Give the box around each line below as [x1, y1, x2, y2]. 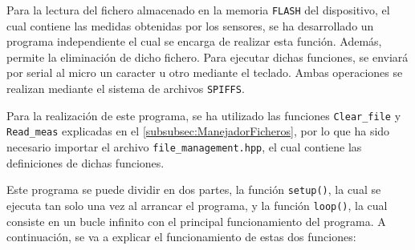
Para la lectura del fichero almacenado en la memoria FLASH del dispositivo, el [6, 2, 390, 18]
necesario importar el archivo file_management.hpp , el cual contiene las [6, 139, 362, 155]
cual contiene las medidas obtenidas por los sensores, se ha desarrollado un [6, 17, 374, 34]
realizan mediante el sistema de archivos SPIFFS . [6, 80, 245, 97]
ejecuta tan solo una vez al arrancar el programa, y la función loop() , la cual [6, 196, 388, 213]
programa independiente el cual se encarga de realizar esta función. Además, [6, 33, 382, 50]
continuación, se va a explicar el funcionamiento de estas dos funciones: [6, 228, 356, 245]
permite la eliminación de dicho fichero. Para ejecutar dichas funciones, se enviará [6, 48, 409, 65]
